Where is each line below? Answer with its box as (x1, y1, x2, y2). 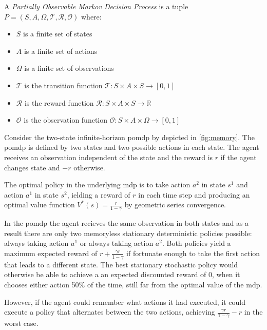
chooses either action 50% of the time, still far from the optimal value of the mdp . (4, 279, 262, 289)
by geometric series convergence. (124, 199, 226, 210)
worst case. (4, 317, 39, 328)
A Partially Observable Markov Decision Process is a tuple (4, 1, 188, 11)
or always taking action (80, 238, 154, 248)
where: (81, 11, 102, 22)
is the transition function (24, 80, 103, 90)
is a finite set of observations (24, 63, 114, 73)
